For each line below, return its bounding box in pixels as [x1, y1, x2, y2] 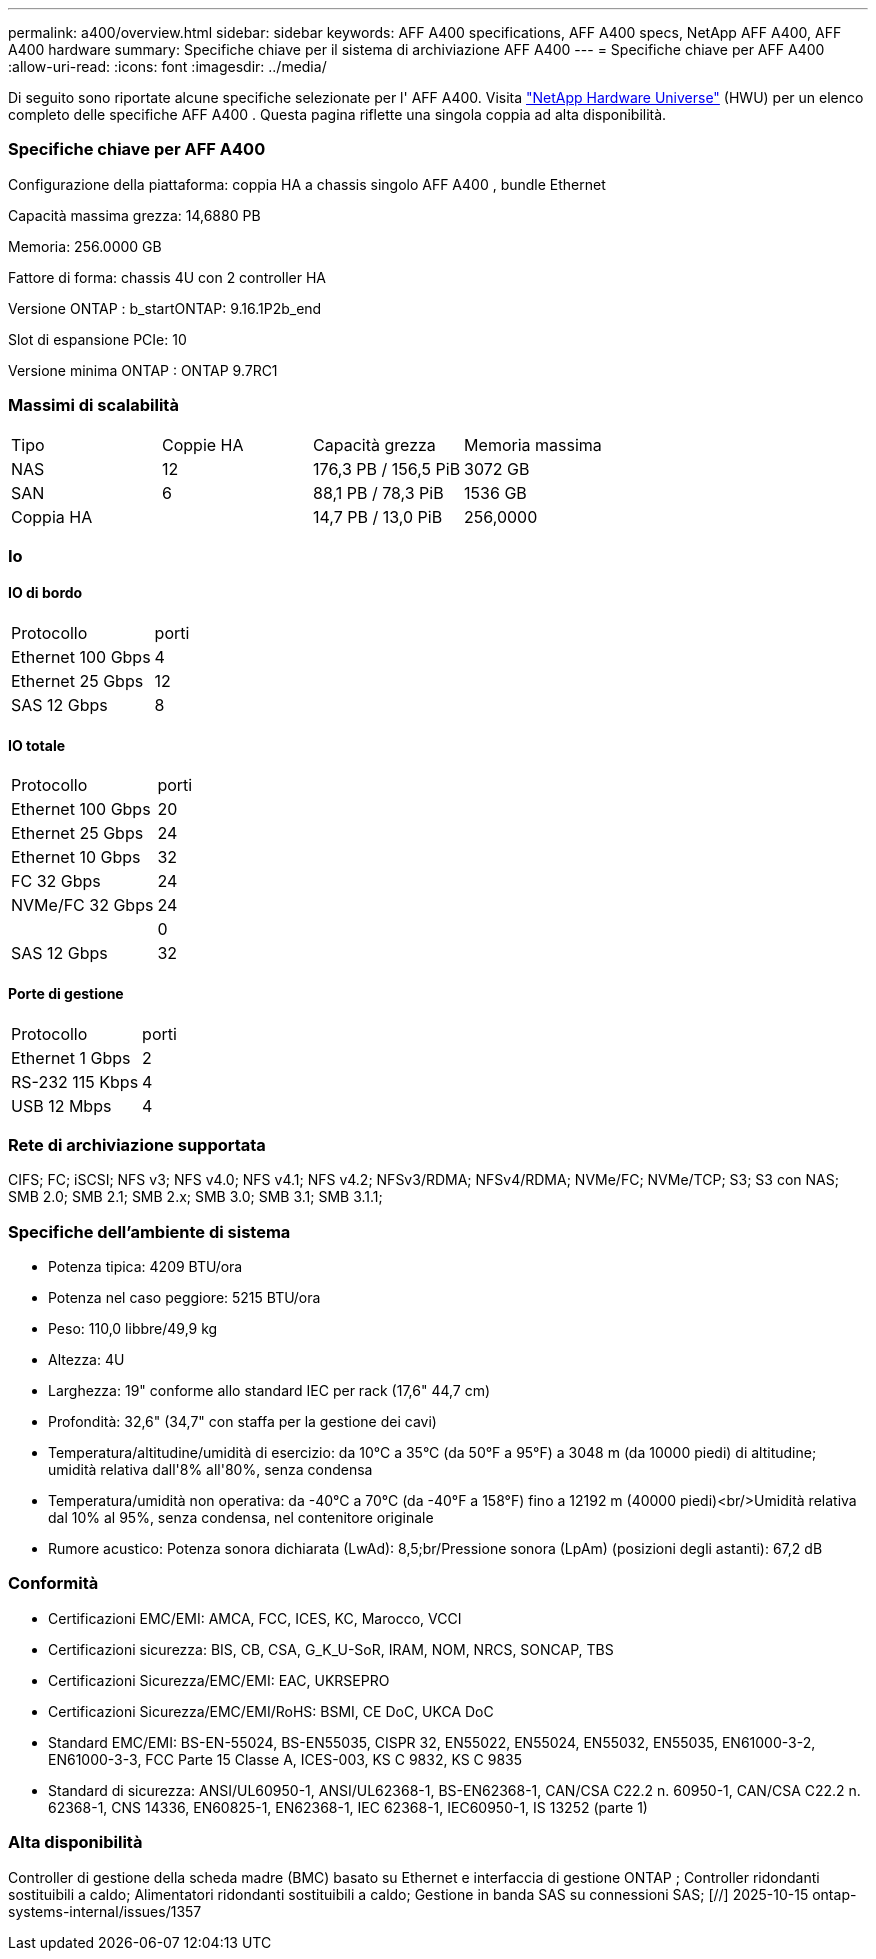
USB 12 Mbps [11, 1095, 112, 1116]
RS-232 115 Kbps [11, 1071, 139, 1092]
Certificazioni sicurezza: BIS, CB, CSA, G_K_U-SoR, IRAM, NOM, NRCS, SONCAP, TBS [48, 1640, 614, 1658]
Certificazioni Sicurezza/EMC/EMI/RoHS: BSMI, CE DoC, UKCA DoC [48, 1702, 494, 1720]
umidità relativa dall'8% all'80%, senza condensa [48, 1461, 373, 1479]
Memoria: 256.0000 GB [8, 237, 162, 255]
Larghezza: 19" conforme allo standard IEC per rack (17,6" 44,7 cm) [48, 1382, 491, 1400]
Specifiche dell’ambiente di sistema [8, 1221, 291, 1242]
